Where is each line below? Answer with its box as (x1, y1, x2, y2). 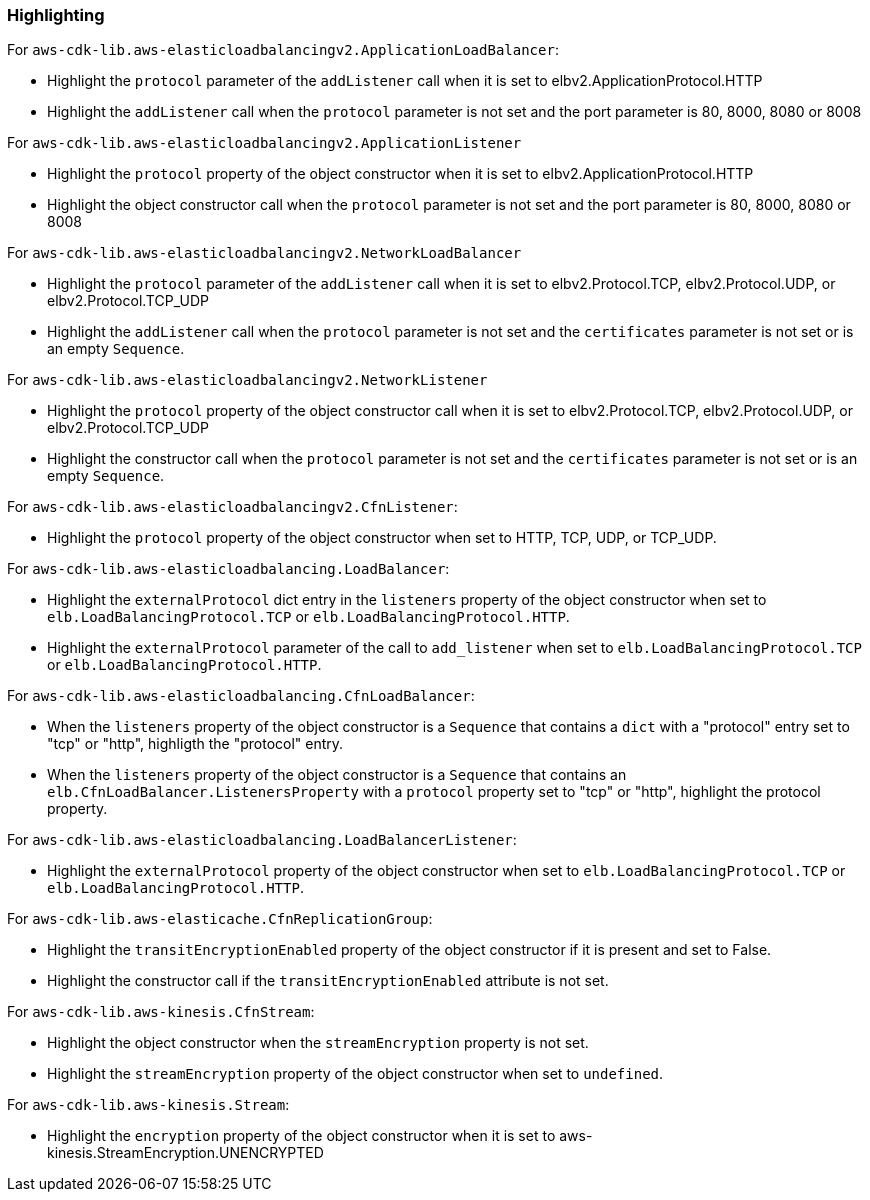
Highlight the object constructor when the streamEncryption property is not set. (47, 1034, 589, 1052)
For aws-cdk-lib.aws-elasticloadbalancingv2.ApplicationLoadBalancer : (7, 41, 559, 59)
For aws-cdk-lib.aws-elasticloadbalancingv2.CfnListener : (7, 498, 458, 516)
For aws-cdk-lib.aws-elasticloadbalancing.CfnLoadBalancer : (7, 687, 475, 705)
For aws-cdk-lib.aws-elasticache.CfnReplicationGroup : (7, 910, 433, 928)
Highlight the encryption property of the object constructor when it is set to (47, 1127, 556, 1145)
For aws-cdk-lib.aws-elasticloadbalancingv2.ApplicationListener (7, 134, 522, 152)
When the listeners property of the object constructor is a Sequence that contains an (47, 766, 627, 784)
